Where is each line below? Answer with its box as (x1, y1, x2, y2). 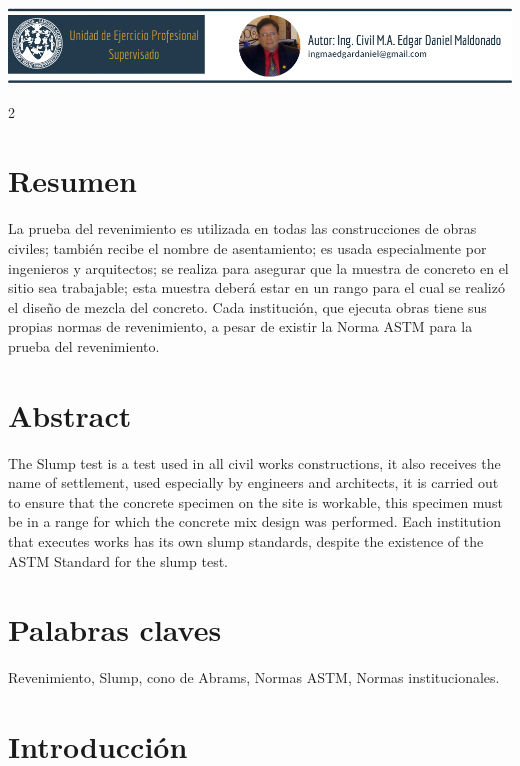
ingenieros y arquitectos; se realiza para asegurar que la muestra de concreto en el (8, 257, 509, 278)
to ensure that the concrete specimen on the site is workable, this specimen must (8, 491, 503, 512)
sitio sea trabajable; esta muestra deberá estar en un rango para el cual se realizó (8, 277, 505, 298)
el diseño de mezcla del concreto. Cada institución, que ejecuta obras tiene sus (8, 296, 487, 317)
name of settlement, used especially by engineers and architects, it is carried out (8, 472, 499, 493)
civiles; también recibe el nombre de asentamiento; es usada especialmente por (8, 238, 487, 258)
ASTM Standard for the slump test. (8, 550, 228, 571)
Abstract (8, 394, 132, 435)
